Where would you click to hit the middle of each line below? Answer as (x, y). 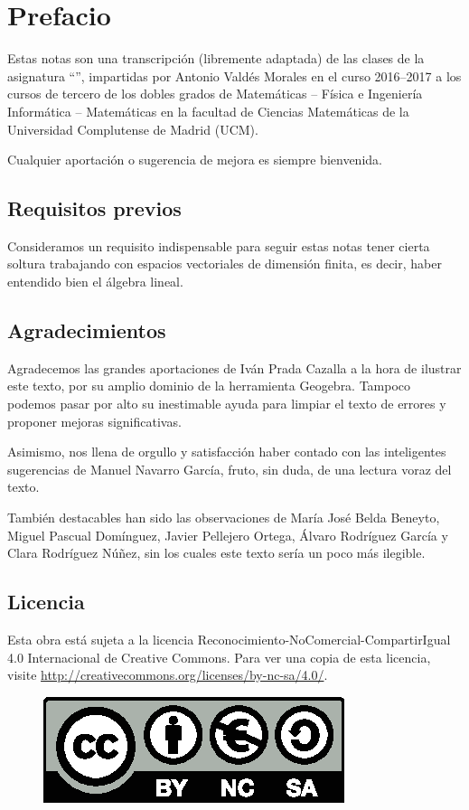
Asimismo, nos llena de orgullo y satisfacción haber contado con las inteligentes (227, 452)
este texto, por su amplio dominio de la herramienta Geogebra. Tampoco (209, 386)
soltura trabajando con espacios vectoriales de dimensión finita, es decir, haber (225, 264)
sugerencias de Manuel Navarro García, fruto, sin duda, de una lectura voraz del (230, 469)
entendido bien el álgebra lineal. (95, 282)
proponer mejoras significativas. (94, 421)
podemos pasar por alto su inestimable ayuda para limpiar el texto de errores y (227, 404)
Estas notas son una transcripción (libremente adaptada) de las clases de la (216, 58)
